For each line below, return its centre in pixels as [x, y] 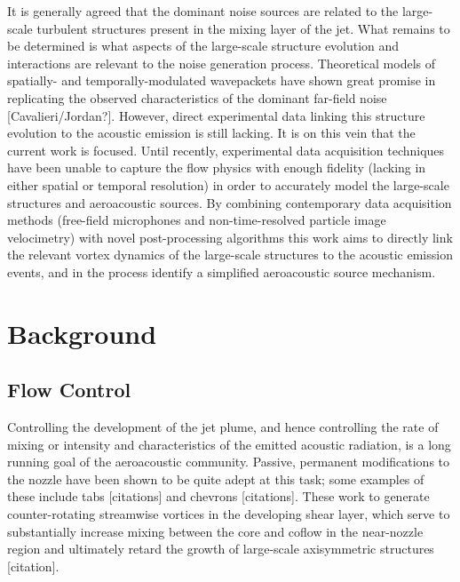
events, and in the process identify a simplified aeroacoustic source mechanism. [222, 271]
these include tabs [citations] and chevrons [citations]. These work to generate [218, 496]
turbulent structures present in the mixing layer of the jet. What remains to [243, 28]
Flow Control [69, 390]
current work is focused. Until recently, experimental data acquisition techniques [226, 150]
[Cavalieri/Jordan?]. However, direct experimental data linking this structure [216, 115]
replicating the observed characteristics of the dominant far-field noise [197, 97]
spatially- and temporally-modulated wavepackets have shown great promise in [222, 80]
